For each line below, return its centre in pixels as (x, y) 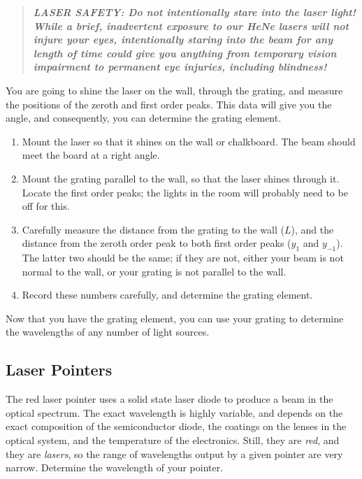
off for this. (46, 206)
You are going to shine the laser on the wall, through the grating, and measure (174, 90)
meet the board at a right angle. (91, 155)
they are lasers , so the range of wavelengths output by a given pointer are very (174, 453)
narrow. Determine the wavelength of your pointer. (115, 467)
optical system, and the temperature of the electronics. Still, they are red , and (173, 440)
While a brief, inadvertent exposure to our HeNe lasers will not (191, 26)
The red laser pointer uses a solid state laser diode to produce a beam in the (169, 399)
